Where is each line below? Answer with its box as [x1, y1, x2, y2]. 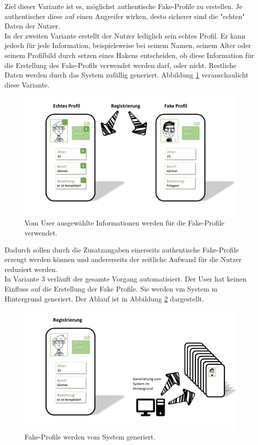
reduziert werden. [4, 263, 58, 274]
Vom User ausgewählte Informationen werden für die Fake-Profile [24, 217, 224, 228]
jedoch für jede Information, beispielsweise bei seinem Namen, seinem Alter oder [4, 40, 251, 50]
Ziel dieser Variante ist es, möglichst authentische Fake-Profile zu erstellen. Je [4, 1, 242, 11]
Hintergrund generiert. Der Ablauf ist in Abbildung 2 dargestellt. [4, 293, 204, 303]
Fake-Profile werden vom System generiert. [24, 431, 155, 442]
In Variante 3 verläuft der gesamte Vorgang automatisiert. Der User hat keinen [4, 273, 246, 284]
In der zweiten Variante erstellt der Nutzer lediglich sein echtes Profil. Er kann [4, 30, 245, 40]
